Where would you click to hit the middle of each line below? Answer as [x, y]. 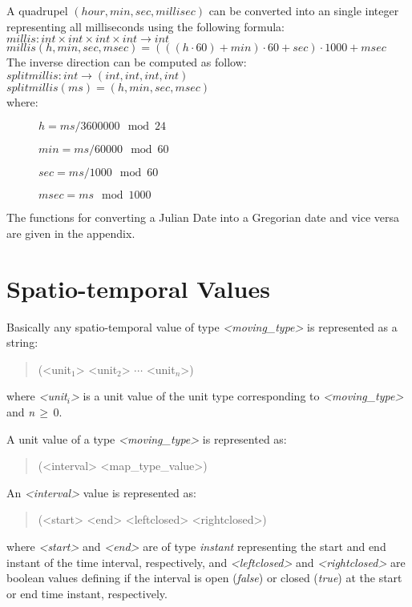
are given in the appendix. [71, 233]
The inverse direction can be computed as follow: [127, 62]
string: [22, 342]
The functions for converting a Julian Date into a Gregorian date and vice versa [203, 217]
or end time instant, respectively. [87, 593]
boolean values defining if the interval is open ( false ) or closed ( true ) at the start [204, 578]
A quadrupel [37, 10]
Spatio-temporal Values [138, 288]
